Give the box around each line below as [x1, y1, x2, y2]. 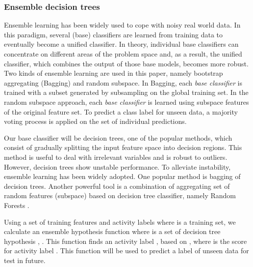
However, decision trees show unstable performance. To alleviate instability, [4, 161, 231, 172]
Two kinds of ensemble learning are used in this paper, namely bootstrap [4, 68, 223, 78]
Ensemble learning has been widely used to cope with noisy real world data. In [4, 20, 241, 30]
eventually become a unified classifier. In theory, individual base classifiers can [4, 39, 239, 49]
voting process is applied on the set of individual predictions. [4, 116, 187, 126]
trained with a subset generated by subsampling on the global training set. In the [4, 87, 249, 97]
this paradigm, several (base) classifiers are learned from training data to [4, 29, 223, 39]
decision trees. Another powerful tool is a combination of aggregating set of [4, 180, 230, 191]
